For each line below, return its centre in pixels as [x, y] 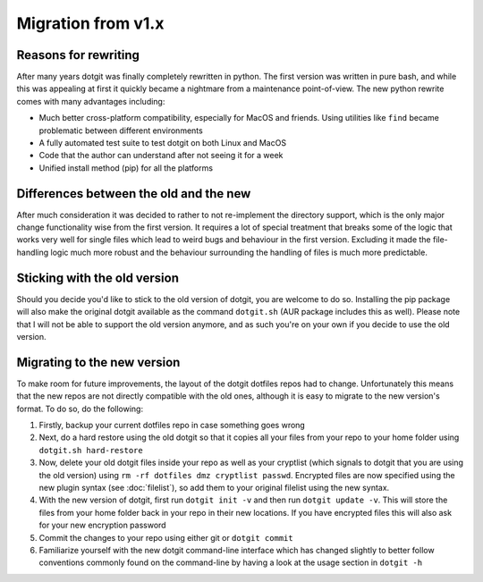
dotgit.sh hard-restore [91, 450]
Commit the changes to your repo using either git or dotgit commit [166, 537]
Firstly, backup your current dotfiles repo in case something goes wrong [172, 426]
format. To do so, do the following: [80, 409]
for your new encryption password [102, 525]
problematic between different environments [121, 131]
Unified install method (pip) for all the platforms [126, 168]
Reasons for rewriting [78, 55]
